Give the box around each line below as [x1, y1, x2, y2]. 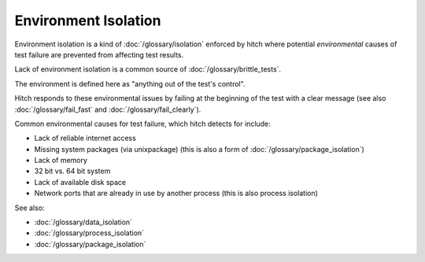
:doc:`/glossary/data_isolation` [34, 217, 133, 227]
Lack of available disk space [34, 177, 127, 186]
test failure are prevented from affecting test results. [14, 50, 184, 59]
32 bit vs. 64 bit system [34, 166, 111, 176]
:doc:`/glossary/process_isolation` [34, 228, 145, 238]
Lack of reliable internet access [34, 134, 137, 143]
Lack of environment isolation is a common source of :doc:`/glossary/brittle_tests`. [14, 65, 282, 74]
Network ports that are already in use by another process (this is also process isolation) [34, 189, 319, 198]
